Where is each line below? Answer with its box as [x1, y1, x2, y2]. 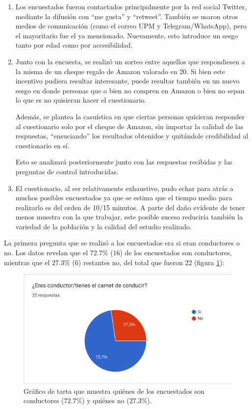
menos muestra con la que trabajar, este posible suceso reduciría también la [15, 212, 243, 222]
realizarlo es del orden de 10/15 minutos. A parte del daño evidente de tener [15, 202, 245, 212]
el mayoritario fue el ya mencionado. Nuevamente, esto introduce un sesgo [15, 30, 238, 40]
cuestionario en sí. [15, 140, 70, 150]
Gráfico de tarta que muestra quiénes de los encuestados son [24, 385, 204, 396]
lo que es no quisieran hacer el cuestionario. [15, 95, 147, 105]
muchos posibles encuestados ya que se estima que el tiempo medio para [15, 192, 232, 203]
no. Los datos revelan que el [4, 247, 88, 258]
